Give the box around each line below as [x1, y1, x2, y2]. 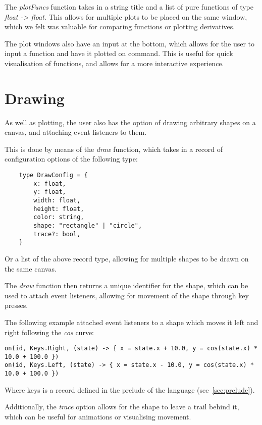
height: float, [33, 205, 84, 212]
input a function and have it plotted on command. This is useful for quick [5, 48, 233, 59]
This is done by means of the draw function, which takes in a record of [5, 143, 223, 154]
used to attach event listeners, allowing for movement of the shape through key [5, 290, 249, 300]
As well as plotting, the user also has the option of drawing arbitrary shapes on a [5, 117, 256, 127]
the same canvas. [5, 263, 57, 274]
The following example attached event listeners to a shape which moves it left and [5, 316, 258, 327]
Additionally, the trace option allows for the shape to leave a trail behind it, [5, 401, 239, 412]
